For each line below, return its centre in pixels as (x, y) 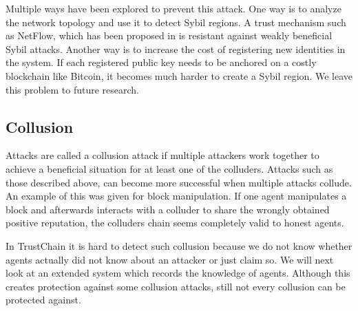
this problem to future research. (72, 89)
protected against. (43, 300)
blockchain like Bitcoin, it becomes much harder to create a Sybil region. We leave (179, 75)
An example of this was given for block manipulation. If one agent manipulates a (176, 196)
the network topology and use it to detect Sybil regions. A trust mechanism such (176, 22)
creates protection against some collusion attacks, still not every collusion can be (176, 286)
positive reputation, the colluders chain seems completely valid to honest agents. (175, 223)
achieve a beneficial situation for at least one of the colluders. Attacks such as (169, 168)
